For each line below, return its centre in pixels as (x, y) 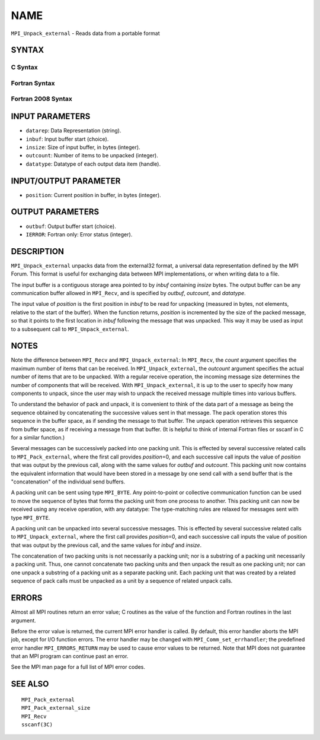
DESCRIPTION (38, 252)
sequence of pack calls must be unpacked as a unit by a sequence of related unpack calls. (122, 581)
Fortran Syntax (33, 83)
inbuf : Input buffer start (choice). (67, 139)
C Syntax (24, 67)
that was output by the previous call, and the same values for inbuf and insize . (106, 545)
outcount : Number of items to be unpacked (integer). (92, 156)
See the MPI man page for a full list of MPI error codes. (78, 667)
